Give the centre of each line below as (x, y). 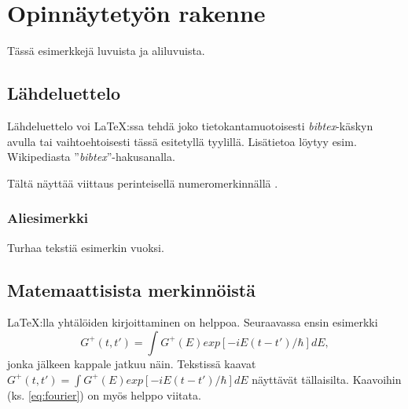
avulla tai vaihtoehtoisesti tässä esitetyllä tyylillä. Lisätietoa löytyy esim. (182, 141)
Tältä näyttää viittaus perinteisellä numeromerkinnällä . (143, 183)
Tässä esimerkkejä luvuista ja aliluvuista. (106, 51)
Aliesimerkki (48, 218)
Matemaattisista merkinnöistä (131, 289)
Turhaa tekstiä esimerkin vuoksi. (86, 247)
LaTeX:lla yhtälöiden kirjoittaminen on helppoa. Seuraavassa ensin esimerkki (193, 322)
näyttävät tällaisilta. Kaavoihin (327, 379)
